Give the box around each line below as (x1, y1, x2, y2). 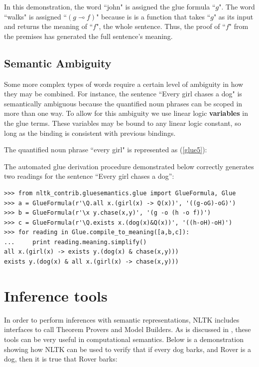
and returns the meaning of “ (4, 21, 93, 31)
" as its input (213, 11, 254, 21)
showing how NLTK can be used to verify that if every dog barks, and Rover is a (4, 344, 251, 354)
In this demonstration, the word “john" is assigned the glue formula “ (4, 1, 216, 11)
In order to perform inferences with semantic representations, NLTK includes (4, 314, 240, 325)
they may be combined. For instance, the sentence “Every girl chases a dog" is (4, 88, 242, 99)
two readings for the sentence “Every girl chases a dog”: (4, 171, 174, 181)
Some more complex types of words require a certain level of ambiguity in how (4, 78, 244, 89)
